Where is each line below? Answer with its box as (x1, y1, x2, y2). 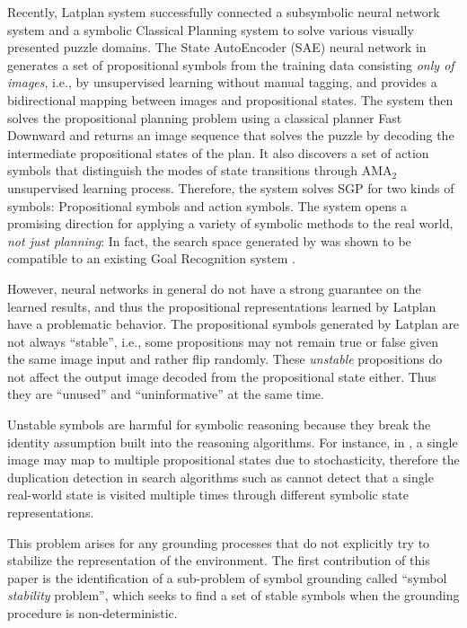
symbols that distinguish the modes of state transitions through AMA (7, 161, 392, 180)
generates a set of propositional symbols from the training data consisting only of (7, 55, 454, 74)
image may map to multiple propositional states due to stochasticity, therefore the (7, 450, 460, 469)
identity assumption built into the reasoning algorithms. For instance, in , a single (7, 432, 458, 451)
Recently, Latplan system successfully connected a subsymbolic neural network (7, 3, 440, 21)
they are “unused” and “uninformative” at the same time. (7, 385, 324, 403)
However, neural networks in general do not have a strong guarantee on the (7, 279, 421, 297)
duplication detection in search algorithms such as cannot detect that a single (7, 467, 434, 486)
